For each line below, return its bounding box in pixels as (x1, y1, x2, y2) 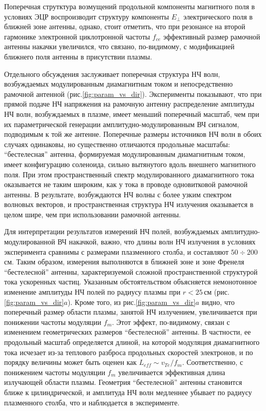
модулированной (4, 236, 55, 247)
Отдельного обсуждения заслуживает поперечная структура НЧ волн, (4, 68, 220, 79)
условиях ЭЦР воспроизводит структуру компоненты (4, 11, 169, 22)
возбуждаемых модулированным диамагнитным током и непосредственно (4, 78, 233, 89)
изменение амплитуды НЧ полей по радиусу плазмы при (4, 286, 180, 297)
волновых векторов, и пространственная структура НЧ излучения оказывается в (4, 199, 254, 210)
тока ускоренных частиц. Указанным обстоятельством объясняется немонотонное (4, 276, 257, 287)
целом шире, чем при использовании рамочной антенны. (4, 209, 181, 219)
